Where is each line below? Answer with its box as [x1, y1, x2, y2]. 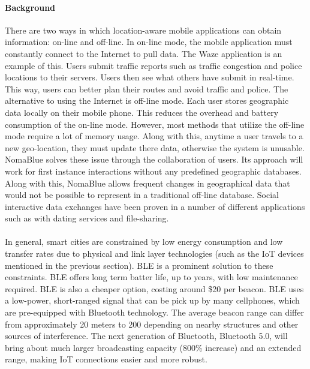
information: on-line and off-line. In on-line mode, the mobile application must [5, 35, 293, 48]
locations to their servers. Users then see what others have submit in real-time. [5, 71, 294, 83]
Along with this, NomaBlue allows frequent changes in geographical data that [5, 176, 290, 189]
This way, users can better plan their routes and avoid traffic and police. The [5, 82, 288, 95]
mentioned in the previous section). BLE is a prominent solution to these [5, 259, 273, 271]
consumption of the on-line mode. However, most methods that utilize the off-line [5, 118, 305, 130]
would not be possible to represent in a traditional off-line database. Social [5, 188, 279, 201]
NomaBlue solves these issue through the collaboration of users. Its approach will [5, 153, 303, 166]
